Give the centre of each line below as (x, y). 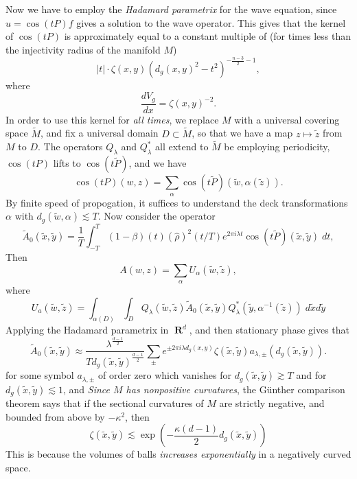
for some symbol (40, 375)
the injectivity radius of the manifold (83, 49)
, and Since (86, 389)
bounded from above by (55, 416)
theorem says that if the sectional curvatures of (105, 402)
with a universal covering (287, 119)
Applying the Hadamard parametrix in (87, 330)
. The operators (70, 147)
